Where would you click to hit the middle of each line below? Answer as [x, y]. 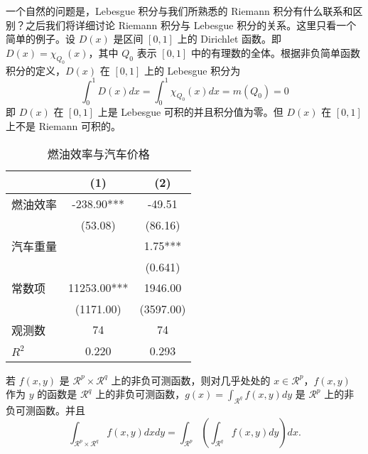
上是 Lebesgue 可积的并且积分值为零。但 [190, 112]
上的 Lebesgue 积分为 [192, 70]
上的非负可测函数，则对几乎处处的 [191, 380]
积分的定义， [36, 70]
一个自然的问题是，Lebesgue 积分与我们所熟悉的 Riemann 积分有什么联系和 [179, 11]
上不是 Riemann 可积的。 [63, 126]
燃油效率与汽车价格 [98, 153]
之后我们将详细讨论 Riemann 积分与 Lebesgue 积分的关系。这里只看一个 [191, 25]
